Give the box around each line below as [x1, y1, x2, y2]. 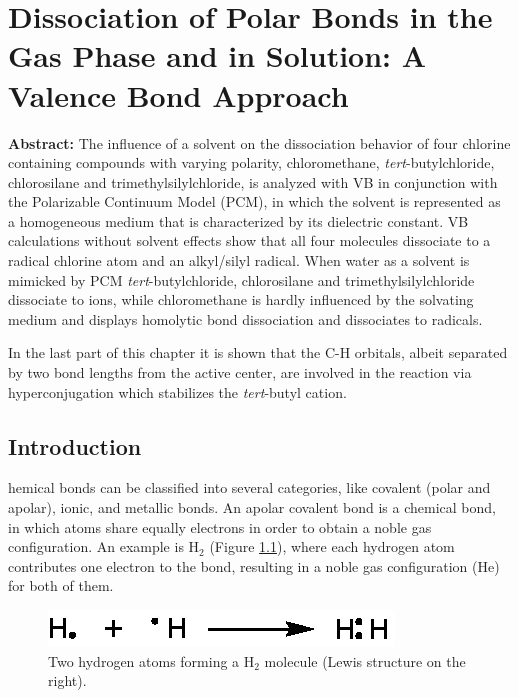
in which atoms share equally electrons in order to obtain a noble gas [8, 516, 432, 537]
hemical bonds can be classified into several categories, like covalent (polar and [8, 477, 491, 498]
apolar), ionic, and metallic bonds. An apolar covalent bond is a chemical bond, [8, 497, 496, 518]
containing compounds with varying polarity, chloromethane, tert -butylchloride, [8, 152, 495, 173]
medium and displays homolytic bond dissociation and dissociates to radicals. [8, 308, 483, 329]
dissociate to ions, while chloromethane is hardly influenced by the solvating [8, 289, 474, 310]
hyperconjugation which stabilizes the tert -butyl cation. [8, 381, 347, 402]
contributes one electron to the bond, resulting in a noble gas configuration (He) [8, 555, 500, 576]
